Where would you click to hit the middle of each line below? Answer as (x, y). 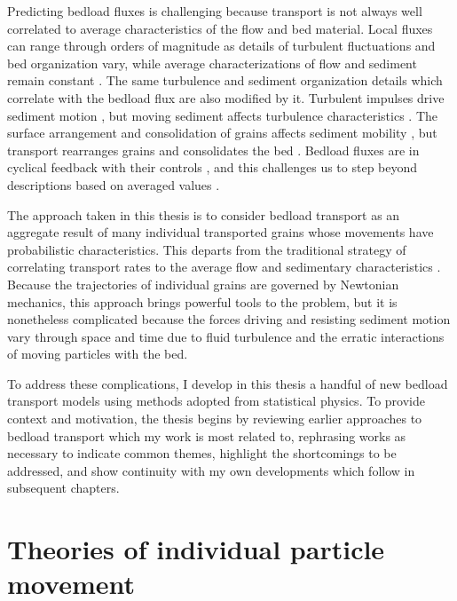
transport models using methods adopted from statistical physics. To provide (216, 401)
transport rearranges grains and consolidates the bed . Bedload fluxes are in (213, 150)
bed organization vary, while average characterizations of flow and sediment (212, 63)
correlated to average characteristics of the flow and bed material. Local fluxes (220, 28)
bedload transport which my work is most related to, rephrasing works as (207, 435)
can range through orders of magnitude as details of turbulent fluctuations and (221, 46)
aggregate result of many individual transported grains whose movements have (221, 232)
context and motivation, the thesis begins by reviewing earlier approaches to (215, 419)
